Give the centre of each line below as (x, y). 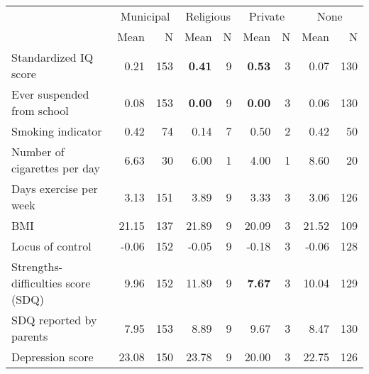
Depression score (53, 357)
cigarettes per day (56, 168)
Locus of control (51, 246)
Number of (38, 152)
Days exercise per (55, 188)
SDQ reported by (54, 320)
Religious (208, 16)
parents (30, 336)
